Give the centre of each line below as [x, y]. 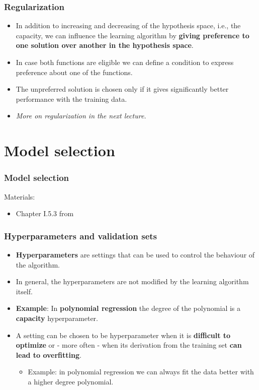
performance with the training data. [71, 99]
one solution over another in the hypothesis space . [105, 45]
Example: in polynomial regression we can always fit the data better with [141, 372]
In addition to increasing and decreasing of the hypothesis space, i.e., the [128, 25]
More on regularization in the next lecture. [81, 116]
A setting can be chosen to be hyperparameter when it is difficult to [123, 335]
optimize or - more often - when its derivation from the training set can [129, 345]
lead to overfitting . [49, 354]
